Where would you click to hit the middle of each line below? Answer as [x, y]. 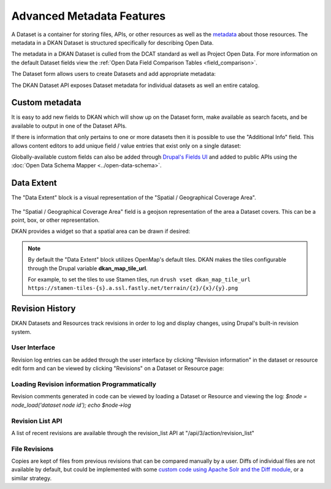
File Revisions [32, 449]
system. [21, 332]
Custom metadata [46, 103]
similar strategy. [32, 478]
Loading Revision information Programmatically [84, 384]
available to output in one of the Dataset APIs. [69, 126]
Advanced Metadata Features [89, 16]
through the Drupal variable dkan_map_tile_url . [88, 268]
